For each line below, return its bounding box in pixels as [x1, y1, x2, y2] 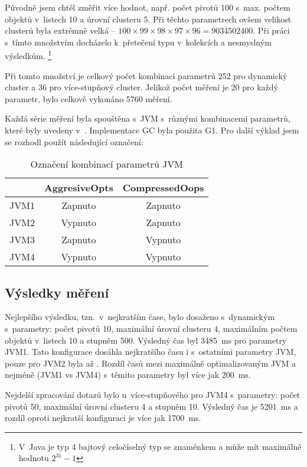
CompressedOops [122, 181, 204, 195]
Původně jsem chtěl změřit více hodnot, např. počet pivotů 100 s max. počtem [5, 1, 290, 13]
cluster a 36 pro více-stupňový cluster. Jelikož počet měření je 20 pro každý [5, 81, 278, 93]
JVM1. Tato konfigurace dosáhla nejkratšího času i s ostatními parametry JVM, [5, 345, 296, 358]
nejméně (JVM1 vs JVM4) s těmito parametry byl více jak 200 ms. [5, 368, 251, 381]
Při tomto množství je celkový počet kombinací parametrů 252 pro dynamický [5, 69, 288, 81]
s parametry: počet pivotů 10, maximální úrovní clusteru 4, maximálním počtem [5, 322, 298, 334]
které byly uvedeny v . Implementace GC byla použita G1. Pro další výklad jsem [5, 124, 299, 136]
